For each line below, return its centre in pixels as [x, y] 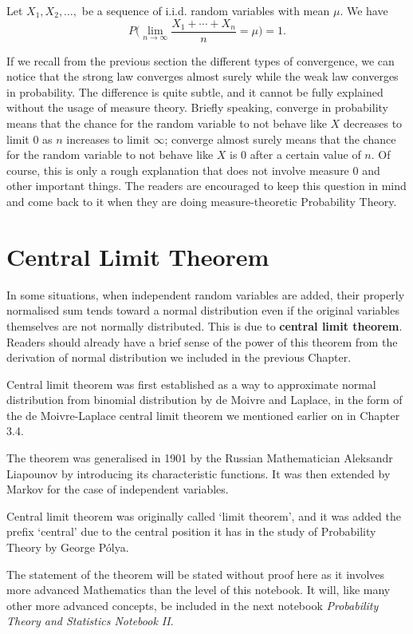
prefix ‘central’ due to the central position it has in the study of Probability [191, 531]
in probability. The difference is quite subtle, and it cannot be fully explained [195, 91]
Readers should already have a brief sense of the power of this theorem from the [202, 341]
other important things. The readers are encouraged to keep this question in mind [206, 186]
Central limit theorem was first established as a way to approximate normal [191, 384]
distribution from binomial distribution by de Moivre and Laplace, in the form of [205, 400]
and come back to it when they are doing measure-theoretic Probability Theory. [202, 201]
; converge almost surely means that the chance [280, 139]
